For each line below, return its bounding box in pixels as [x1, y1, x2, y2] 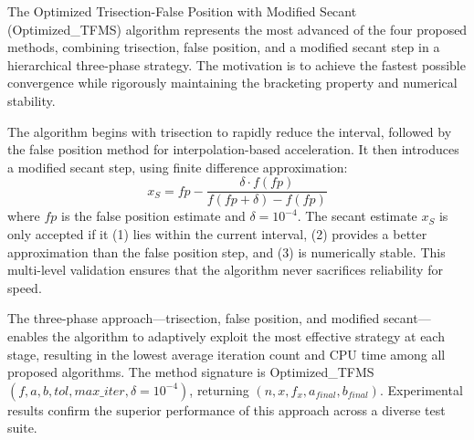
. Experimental [379, 380, 463, 399]
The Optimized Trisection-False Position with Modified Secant [7, 2, 357, 20]
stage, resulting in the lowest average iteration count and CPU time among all [7, 344, 446, 363]
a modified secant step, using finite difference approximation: [7, 157, 348, 176]
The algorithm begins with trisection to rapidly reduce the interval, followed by [7, 121, 452, 141]
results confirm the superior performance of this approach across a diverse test [7, 400, 446, 419]
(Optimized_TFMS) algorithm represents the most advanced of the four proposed [7, 19, 468, 38]
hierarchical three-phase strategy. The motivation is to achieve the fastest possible [7, 55, 466, 74]
